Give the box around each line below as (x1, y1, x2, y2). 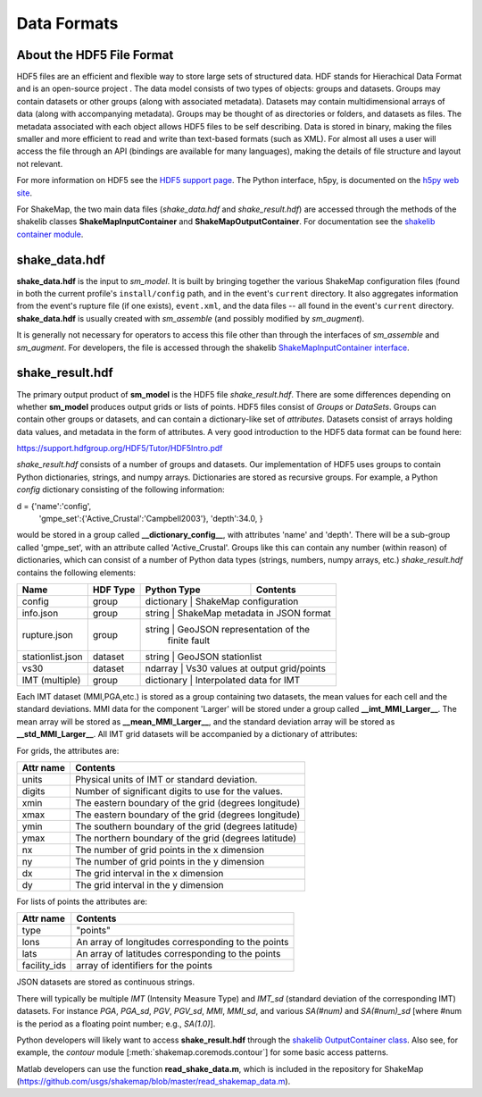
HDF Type (92, 583, 136, 596)
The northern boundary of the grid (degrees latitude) (74, 832, 297, 844)
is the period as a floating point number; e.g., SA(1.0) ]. (16, 1018, 216, 1029)
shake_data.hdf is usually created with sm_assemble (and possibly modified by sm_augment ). (16, 313, 365, 323)
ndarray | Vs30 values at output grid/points (145, 662, 326, 674)
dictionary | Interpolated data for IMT (145, 674, 301, 686)
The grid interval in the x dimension (74, 867, 224, 879)
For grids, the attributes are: (16, 745, 120, 756)
